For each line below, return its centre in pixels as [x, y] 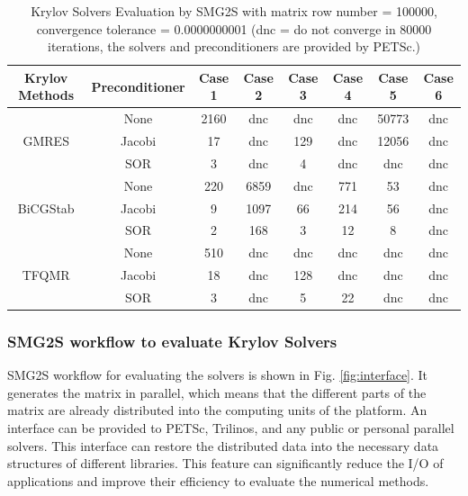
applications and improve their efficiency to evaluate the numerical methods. [218, 480]
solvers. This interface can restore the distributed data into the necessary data [223, 445]
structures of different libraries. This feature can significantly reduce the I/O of [225, 463]
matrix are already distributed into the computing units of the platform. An [217, 410]
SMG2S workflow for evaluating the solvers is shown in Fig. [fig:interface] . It [218, 375]
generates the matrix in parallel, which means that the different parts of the [217, 392]
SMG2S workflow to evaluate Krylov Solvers [172, 341]
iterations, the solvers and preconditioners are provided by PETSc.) [234, 46]
